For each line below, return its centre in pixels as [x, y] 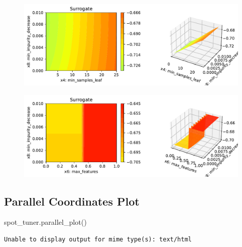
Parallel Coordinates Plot [72, 201]
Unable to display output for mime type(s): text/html [98, 239]
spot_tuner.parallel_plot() [45, 222]
